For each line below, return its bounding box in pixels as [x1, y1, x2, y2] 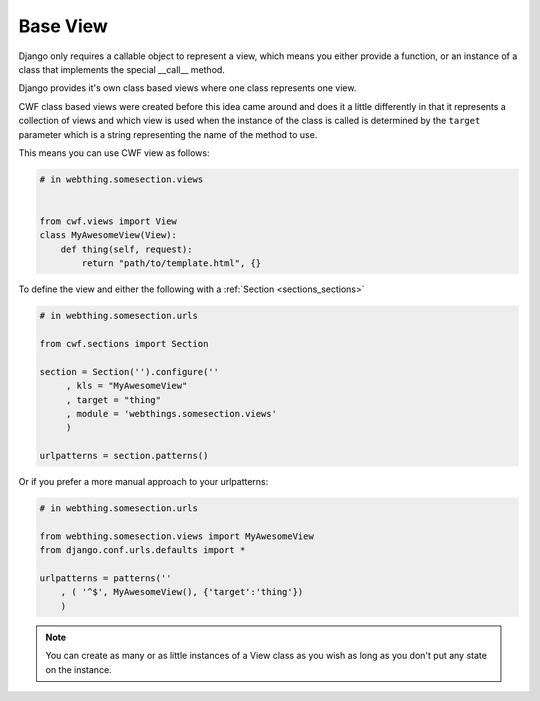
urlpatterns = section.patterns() [39, 450, 209, 462]
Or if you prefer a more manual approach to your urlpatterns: [18, 476, 269, 488]
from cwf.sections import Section [39, 338, 209, 349]
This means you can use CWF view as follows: [18, 146, 210, 159]
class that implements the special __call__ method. [18, 63, 225, 75]
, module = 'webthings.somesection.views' [65, 408, 277, 419]
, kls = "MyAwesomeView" [65, 380, 188, 392]
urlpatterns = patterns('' [39, 573, 172, 584]
